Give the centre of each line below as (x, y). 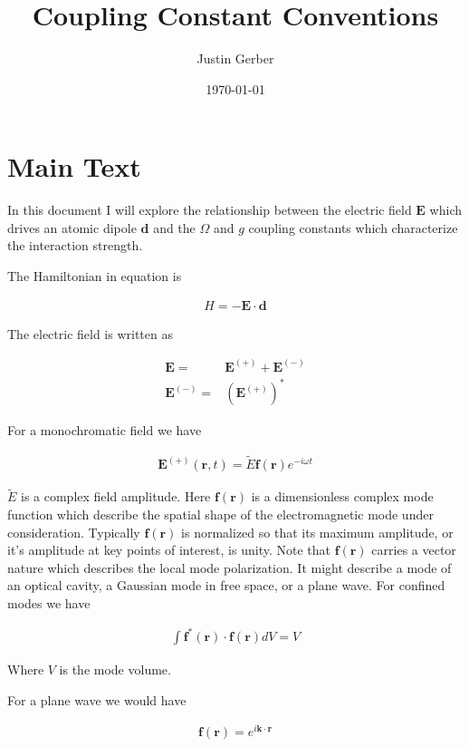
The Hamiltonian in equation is (95, 276)
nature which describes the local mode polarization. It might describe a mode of (230, 567)
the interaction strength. (75, 245)
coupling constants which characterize (353, 227)
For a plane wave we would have (97, 699)
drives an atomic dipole (72, 227)
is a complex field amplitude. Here (116, 496)
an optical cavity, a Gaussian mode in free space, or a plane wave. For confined (226, 585)
